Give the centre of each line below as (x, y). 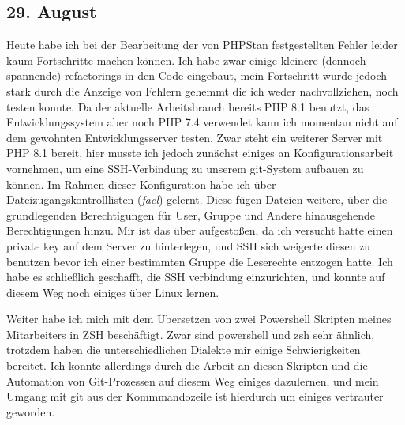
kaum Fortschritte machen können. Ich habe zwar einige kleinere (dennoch (186, 60)
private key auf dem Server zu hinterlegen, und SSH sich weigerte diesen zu (189, 245)
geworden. (31, 411)
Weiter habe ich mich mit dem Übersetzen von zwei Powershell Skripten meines (199, 319)
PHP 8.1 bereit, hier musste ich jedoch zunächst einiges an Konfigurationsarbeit (200, 153)
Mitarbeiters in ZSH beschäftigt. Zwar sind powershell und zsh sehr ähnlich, (191, 334)
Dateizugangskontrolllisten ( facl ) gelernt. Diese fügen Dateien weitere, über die (197, 199)
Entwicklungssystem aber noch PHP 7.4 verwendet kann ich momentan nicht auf (202, 122)
